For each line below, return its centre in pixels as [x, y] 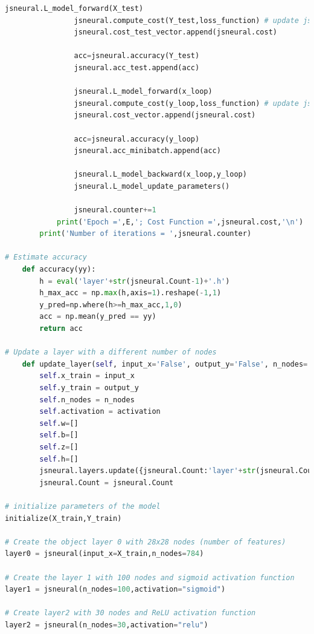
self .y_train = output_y [89, 388]
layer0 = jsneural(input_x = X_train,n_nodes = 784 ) [104, 554]
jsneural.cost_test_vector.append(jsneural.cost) [176, 32]
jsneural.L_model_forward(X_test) [74, 8]
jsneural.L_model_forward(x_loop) [143, 92]
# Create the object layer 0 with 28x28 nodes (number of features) [146, 542]
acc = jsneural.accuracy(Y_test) [137, 56]
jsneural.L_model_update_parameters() [152, 186]
